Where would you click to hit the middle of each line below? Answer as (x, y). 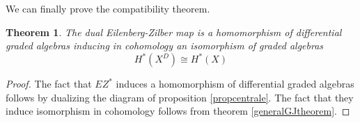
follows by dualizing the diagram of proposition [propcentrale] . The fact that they (180, 97)
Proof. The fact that (49, 84)
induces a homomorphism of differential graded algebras (235, 84)
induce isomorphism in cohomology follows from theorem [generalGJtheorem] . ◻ (178, 111)
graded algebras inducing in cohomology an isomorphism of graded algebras (165, 46)
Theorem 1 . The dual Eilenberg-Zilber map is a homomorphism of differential (174, 32)
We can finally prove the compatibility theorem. (108, 8)
